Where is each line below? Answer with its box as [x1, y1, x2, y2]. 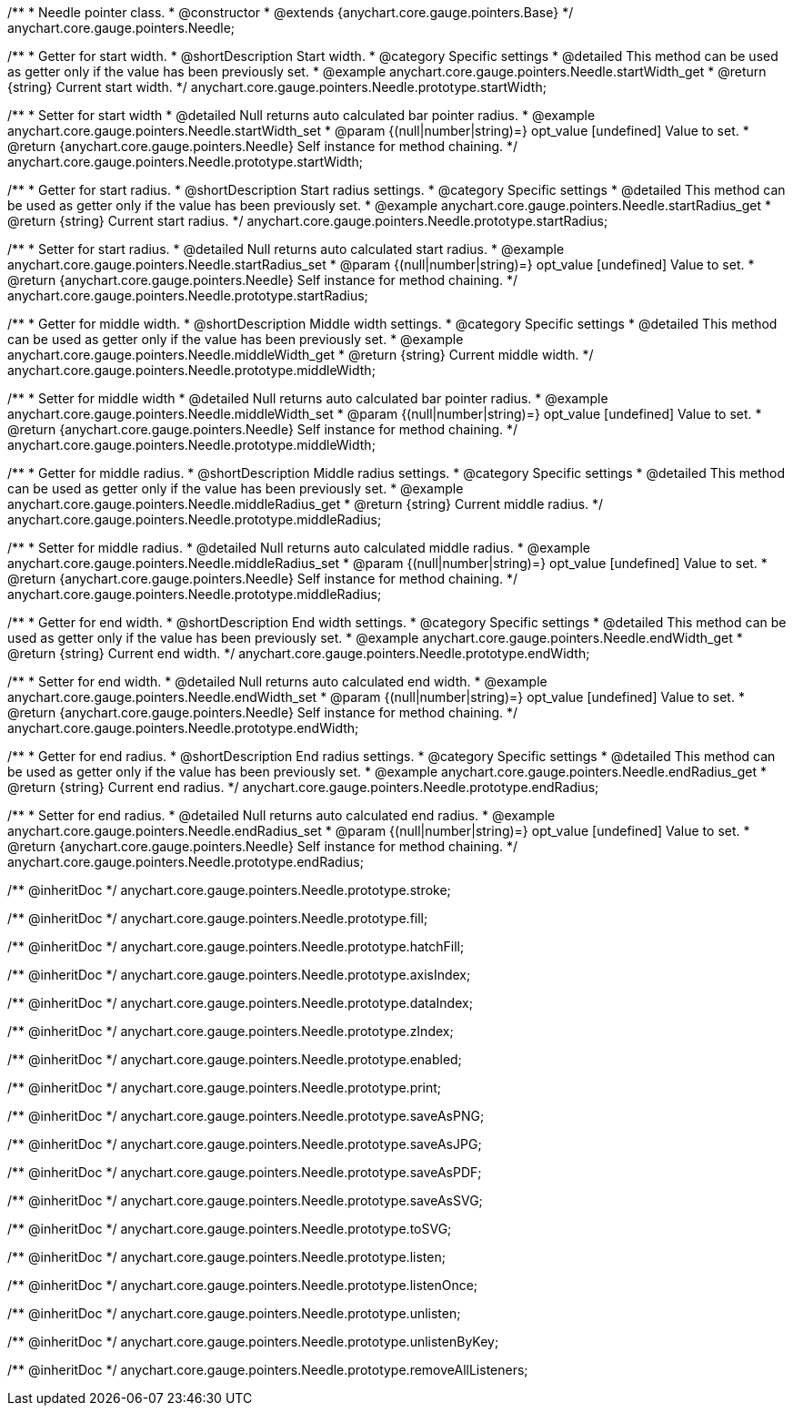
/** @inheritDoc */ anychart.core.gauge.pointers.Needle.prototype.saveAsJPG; [7, 1136, 482, 1152]
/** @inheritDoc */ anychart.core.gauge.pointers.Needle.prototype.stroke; [7, 882, 451, 898]
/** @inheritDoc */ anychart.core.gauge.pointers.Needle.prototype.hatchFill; [7, 939, 465, 954]
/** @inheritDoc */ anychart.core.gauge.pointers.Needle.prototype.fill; [7, 910, 428, 926]
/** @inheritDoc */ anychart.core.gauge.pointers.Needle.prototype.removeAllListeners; [7, 1362, 528, 1377]
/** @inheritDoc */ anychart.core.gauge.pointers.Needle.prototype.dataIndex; [7, 995, 473, 1011]
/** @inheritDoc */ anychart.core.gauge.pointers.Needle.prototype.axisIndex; [7, 967, 471, 982]
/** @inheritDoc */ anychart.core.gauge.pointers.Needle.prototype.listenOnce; [7, 1277, 478, 1293]
